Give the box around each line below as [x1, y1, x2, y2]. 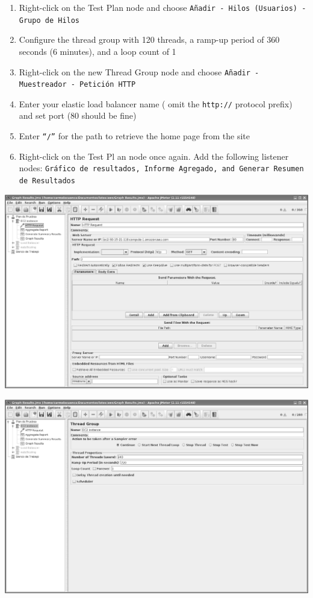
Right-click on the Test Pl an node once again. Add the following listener [19, 149, 289, 162]
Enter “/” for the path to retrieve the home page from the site [19, 130, 250, 142]
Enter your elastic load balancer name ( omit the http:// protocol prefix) [19, 97, 293, 110]
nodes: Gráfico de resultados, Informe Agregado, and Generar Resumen [19, 162, 304, 174]
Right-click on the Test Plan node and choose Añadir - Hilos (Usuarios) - [19, 1, 306, 13]
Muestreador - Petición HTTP [19, 80, 136, 89]
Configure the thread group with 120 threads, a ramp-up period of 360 [19, 33, 280, 46]
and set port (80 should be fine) [19, 109, 137, 122]
